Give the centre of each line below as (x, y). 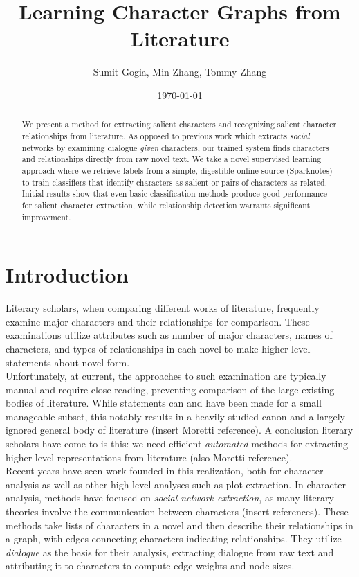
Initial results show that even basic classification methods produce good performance (175, 194)
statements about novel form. (68, 362)
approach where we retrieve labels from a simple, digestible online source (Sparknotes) (177, 170)
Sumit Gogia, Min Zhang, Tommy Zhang (180, 72)
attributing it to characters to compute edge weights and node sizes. (150, 566)
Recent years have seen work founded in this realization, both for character (165, 471)
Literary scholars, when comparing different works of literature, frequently (163, 308)
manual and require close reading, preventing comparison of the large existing (170, 389)
